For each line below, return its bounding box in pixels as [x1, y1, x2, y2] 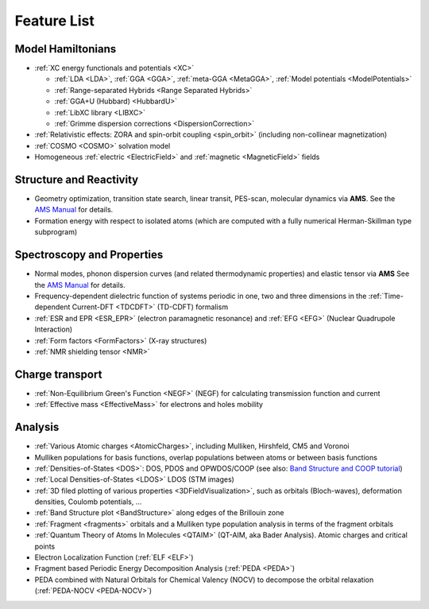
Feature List [14, 12, 95, 29]
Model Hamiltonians [14, 42, 117, 56]
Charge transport [14, 367, 102, 381]
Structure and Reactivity [14, 173, 139, 186]
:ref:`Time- [368, 291, 404, 301]
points [34, 541, 56, 551]
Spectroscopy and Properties [14, 248, 164, 262]
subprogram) [34, 227, 78, 237]
